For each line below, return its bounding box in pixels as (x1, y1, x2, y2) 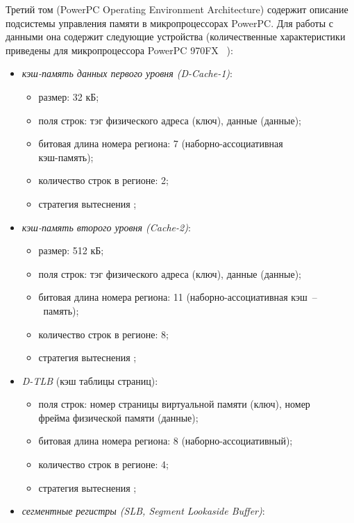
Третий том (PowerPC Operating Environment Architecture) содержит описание (6, 2, 348, 16)
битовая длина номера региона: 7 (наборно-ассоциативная (38, 136, 283, 151)
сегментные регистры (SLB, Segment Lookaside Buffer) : (22, 504, 265, 518)
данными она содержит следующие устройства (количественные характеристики (6, 29, 346, 44)
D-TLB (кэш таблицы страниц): (22, 373, 158, 388)
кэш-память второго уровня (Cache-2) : (22, 219, 191, 234)
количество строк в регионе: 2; (38, 173, 169, 188)
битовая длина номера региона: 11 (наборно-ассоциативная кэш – (38, 290, 317, 304)
